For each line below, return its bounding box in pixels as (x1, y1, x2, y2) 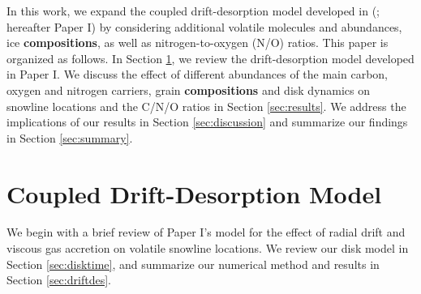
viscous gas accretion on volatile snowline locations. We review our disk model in (6, 240, 409, 257)
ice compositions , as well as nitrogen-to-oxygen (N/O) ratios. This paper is (6, 34, 389, 51)
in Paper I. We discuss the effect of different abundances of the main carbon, (6, 66, 388, 83)
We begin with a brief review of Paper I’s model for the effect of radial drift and (6, 224, 406, 241)
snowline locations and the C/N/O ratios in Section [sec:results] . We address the (6, 97, 406, 114)
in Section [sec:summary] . (6, 129, 133, 146)
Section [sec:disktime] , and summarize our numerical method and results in (6, 255, 380, 272)
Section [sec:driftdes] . (6, 271, 111, 288)
